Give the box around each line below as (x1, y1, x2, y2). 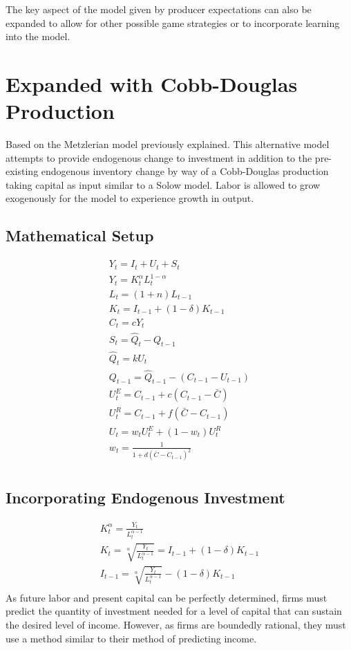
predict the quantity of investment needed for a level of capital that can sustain (6, 604, 342, 618)
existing (6, 164, 39, 178)
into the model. (6, 29, 70, 44)
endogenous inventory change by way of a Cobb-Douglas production (41, 164, 329, 178)
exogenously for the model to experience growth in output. (6, 191, 254, 205)
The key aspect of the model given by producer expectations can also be (6, 2, 312, 16)
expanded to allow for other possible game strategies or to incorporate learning (6, 15, 340, 30)
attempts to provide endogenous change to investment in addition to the (6, 150, 312, 165)
